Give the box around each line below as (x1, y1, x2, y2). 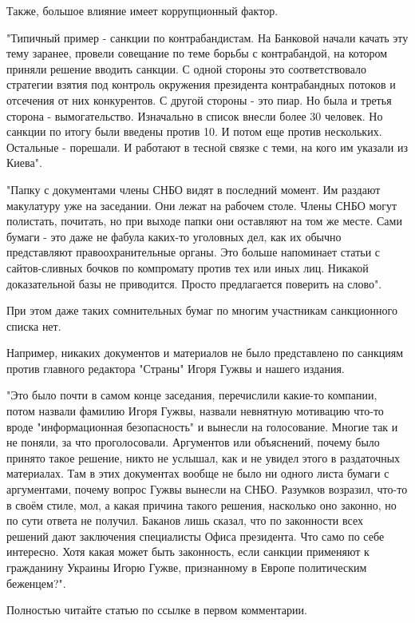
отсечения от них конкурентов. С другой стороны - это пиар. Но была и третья (6, 91, 392, 108)
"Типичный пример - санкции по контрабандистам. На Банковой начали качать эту (6, 29, 409, 46)
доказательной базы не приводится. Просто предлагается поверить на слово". (6, 275, 382, 292)
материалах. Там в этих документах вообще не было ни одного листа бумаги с (6, 465, 389, 482)
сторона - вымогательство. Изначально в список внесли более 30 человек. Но (6, 107, 383, 124)
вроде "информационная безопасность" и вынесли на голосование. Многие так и (6, 418, 398, 435)
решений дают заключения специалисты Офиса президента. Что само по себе (6, 527, 385, 544)
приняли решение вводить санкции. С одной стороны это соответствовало (6, 60, 367, 77)
